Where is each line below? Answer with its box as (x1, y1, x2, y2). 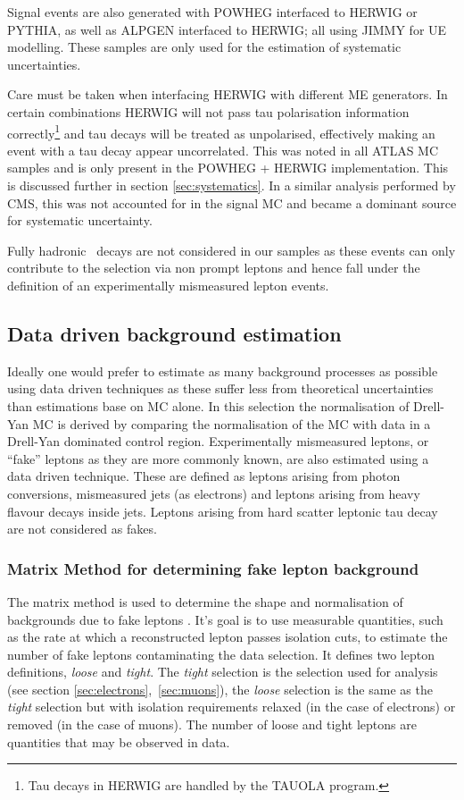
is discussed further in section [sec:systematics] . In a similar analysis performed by (7, 176, 456, 194)
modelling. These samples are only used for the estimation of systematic (7, 38, 402, 56)
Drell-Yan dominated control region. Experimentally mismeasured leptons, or (7, 432, 429, 451)
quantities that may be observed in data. (7, 732, 230, 751)
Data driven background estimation (7, 319, 342, 347)
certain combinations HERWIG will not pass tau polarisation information (7, 102, 410, 121)
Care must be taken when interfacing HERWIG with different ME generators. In (7, 85, 448, 104)
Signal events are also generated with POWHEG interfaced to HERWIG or (7, 3, 418, 21)
